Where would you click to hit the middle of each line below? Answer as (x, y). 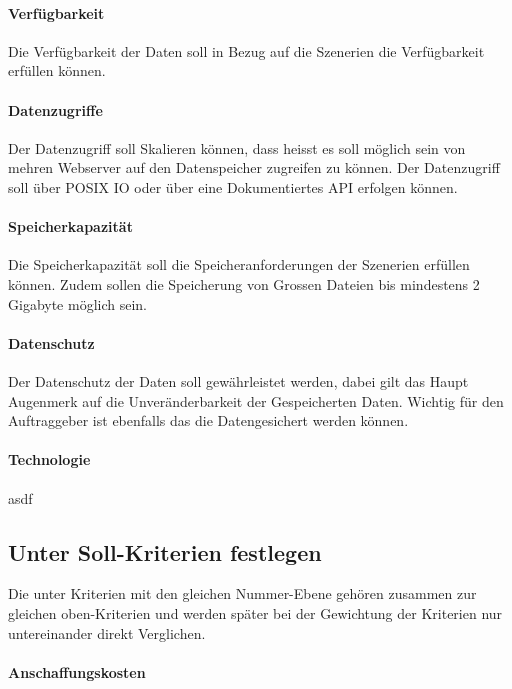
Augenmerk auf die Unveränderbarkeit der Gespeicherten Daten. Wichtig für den (256, 400)
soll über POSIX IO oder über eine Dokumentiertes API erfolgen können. (233, 186)
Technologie (49, 459)
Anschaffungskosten (77, 671)
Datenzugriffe (55, 109)
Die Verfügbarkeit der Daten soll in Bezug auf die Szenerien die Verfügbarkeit (246, 50)
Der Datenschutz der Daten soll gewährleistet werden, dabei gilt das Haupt (238, 380)
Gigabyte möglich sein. (78, 303)
